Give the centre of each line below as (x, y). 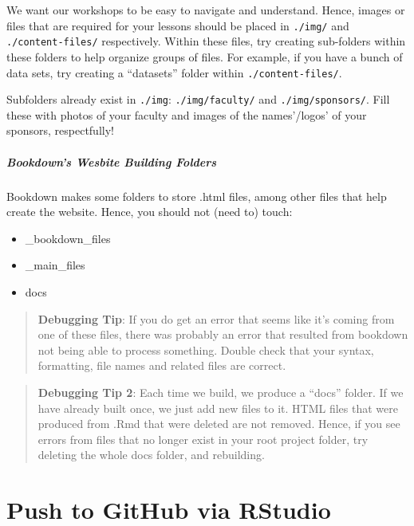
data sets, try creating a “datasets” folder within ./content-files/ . (174, 72)
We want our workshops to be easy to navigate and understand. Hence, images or (206, 10)
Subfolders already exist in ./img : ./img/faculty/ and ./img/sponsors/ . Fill (198, 99)
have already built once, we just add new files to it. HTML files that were (218, 408)
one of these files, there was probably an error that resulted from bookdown (223, 334)
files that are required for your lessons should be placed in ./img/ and (178, 25)
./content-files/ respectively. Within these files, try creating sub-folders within (206, 41)
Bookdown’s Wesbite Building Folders (112, 161)
